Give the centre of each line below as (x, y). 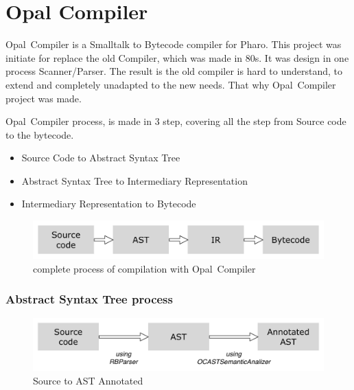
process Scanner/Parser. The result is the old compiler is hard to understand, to (174, 71)
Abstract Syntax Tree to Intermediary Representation (134, 180)
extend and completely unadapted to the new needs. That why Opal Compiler (171, 84)
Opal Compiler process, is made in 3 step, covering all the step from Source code (176, 121)
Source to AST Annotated (88, 380)
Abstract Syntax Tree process (89, 299)
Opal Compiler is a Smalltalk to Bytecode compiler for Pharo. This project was (174, 44)
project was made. (44, 98)
